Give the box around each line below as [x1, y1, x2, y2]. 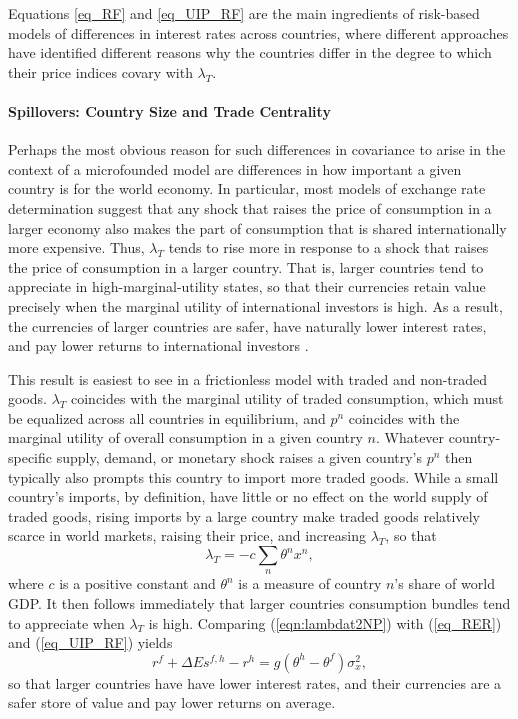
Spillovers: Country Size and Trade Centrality [8, 100, 331, 121]
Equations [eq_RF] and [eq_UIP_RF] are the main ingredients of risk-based [8, 3, 480, 23]
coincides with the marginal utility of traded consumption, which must [70, 388, 504, 409]
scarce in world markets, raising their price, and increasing [8, 525, 366, 546]
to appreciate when [8, 612, 125, 633]
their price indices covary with [8, 61, 193, 82]
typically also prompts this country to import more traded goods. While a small [8, 466, 499, 487]
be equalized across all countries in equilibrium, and [8, 407, 326, 428]
